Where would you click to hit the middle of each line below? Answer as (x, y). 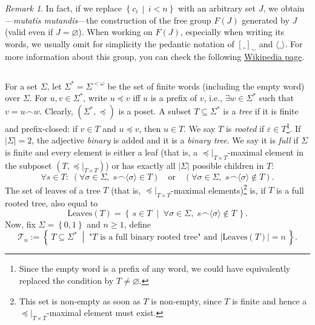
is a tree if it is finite (261, 111)
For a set (21, 86)
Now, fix (20, 224)
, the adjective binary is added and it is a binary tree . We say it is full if (165, 140)
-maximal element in (266, 152)
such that (276, 98)
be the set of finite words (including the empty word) (206, 86)
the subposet (28, 165)
